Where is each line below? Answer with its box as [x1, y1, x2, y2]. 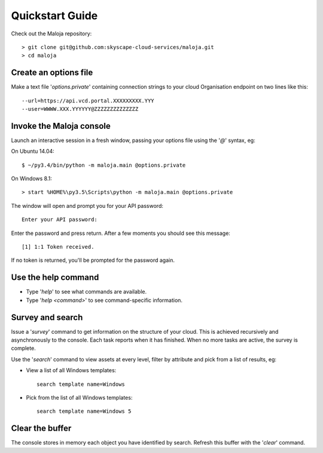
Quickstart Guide [11, 9, 98, 22]
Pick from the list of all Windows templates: [26, 394, 133, 401]
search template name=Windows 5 [36, 408, 132, 415]
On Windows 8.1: [11, 175, 52, 182]
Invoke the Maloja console [11, 120, 111, 131]
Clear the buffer [11, 423, 72, 434]
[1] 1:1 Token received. [22, 243, 95, 250]
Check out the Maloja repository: [11, 30, 92, 37]
